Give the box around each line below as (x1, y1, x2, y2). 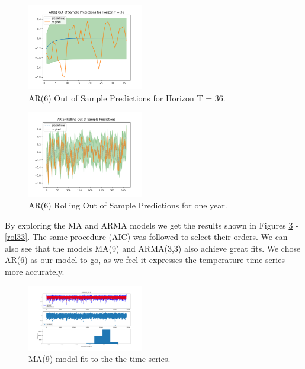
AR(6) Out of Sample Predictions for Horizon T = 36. (28, 91, 226, 104)
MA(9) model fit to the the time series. (28, 352, 171, 365)
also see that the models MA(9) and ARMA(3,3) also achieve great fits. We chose (5, 242, 301, 254)
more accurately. (5, 265, 65, 277)
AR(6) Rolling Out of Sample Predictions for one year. (28, 198, 227, 211)
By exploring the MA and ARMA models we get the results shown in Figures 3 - (5, 219, 298, 231)
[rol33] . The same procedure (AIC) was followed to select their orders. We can (5, 230, 288, 243)
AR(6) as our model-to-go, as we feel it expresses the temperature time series (5, 254, 285, 266)
